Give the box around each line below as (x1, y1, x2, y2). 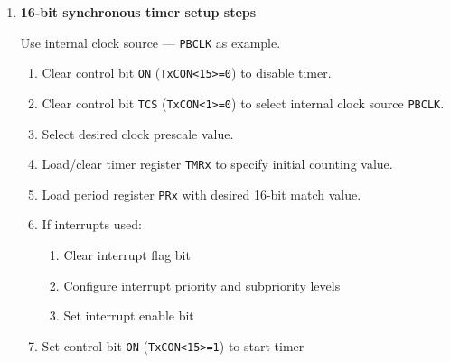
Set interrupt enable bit (63, 306, 194, 325)
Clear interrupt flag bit (63, 246, 191, 265)
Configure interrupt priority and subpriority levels (63, 275, 341, 294)
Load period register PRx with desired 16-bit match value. (42, 184, 361, 203)
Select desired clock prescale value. (42, 124, 234, 143)
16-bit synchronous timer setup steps (20, 3, 257, 21)
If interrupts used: (42, 215, 142, 234)
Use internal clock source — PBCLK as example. (20, 32, 281, 51)
